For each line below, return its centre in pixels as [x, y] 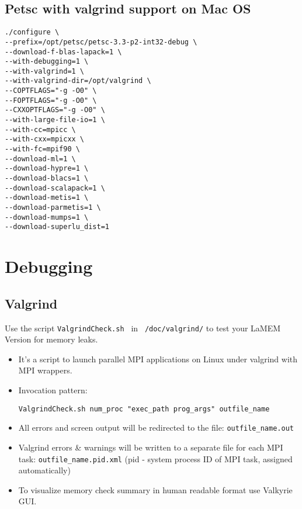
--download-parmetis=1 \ [53, 208]
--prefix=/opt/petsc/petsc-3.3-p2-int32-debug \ [101, 42]
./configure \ [32, 32]
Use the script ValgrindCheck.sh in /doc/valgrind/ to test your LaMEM [143, 328]
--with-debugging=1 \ [47, 62]
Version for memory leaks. [51, 339]
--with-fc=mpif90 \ [42, 149]
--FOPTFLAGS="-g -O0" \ [51, 100]
